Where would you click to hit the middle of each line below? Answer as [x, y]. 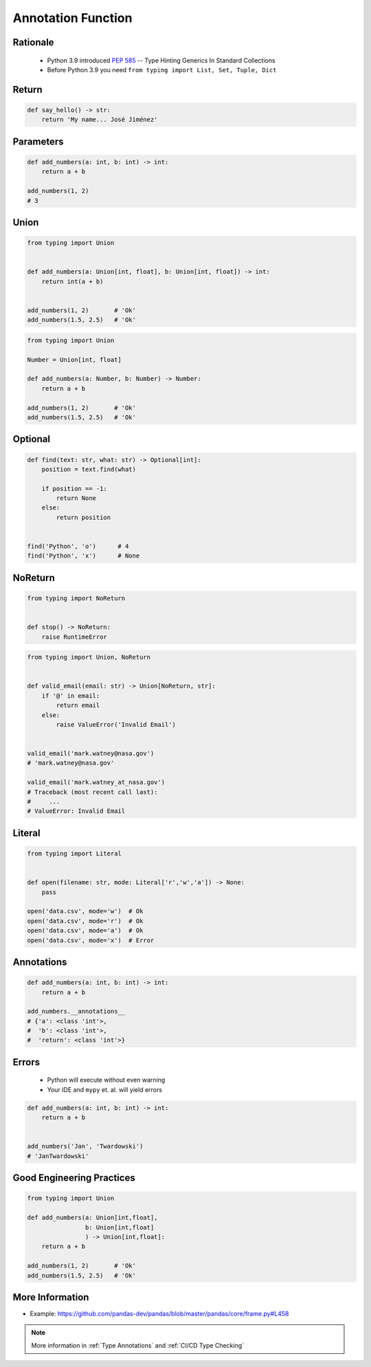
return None [76, 498]
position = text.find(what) [89, 469]
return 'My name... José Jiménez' [100, 120]
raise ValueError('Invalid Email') [116, 724]
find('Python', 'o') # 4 [78, 546]
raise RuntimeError [75, 637]
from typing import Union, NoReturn [89, 657]
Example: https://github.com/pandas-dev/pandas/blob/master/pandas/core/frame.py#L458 [159, 1314]
